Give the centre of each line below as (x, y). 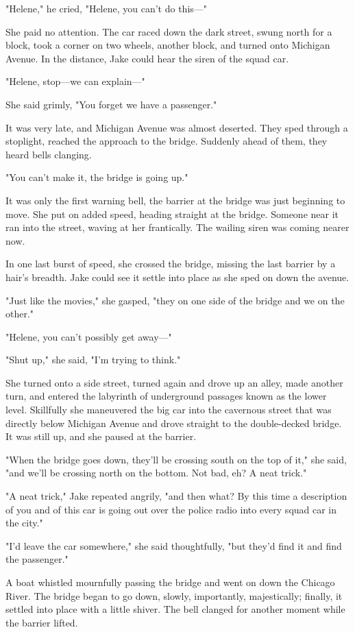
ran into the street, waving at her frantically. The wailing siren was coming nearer (177, 227)
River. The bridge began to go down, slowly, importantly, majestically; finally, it (174, 595)
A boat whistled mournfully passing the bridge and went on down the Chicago (170, 582)
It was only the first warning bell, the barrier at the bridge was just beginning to (175, 200)
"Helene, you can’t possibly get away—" (89, 336)
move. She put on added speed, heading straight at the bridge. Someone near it (172, 214)
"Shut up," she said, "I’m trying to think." (93, 360)
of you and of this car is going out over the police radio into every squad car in (171, 509)
